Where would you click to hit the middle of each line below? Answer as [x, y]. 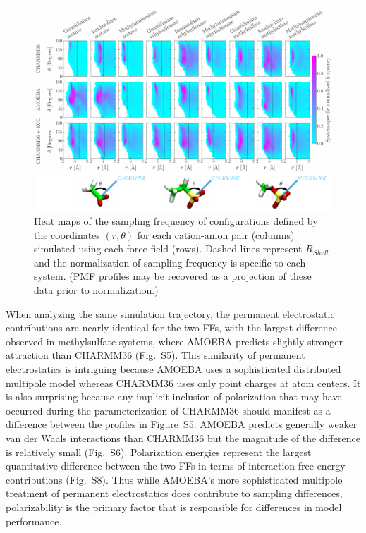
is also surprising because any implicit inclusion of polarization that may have [174, 397]
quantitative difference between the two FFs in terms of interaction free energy [176, 466]
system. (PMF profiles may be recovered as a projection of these [173, 276]
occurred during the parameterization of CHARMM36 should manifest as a [168, 410]
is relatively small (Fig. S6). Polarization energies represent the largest [159, 452]
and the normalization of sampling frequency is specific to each [170, 262]
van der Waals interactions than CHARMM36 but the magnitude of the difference [183, 438]
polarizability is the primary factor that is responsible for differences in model [174, 507]
